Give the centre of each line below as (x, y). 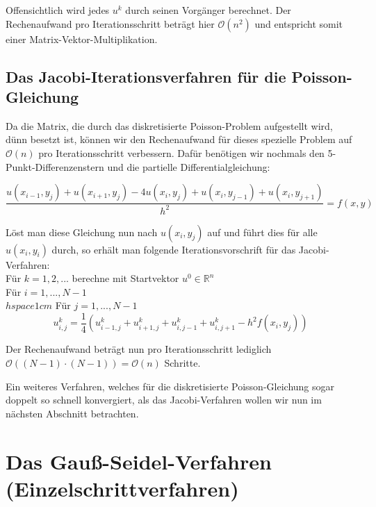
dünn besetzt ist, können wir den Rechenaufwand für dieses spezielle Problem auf (179, 139)
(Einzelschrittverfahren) (122, 488)
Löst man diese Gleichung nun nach (82, 232)
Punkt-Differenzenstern (55, 166)
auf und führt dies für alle (262, 232)
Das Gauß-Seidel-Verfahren (139, 461)
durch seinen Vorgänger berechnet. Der (208, 10)
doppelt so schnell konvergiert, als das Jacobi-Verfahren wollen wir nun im (164, 400)
